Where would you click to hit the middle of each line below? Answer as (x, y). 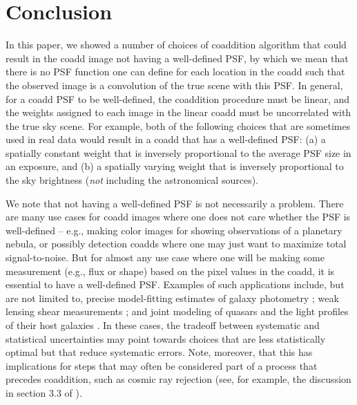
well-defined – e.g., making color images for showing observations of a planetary (174, 230)
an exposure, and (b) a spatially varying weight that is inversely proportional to (175, 166)
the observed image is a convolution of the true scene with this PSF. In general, (174, 85)
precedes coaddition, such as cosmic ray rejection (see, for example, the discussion (178, 379)
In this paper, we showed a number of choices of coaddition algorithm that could (176, 45)
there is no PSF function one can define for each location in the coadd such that (175, 72)
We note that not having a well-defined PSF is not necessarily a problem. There (175, 203)
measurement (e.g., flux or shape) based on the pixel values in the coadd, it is (170, 271)
